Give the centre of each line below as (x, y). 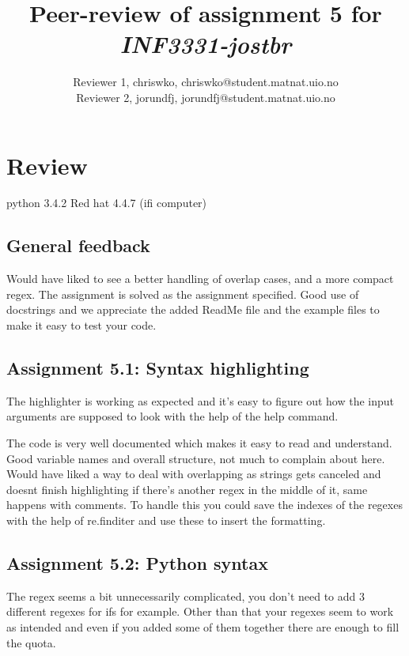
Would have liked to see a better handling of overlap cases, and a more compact (200, 279)
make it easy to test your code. (81, 325)
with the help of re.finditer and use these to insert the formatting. (166, 520)
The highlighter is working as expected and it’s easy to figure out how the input (201, 400)
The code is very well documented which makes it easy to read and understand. (199, 443)
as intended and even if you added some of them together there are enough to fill (203, 626)
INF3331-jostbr (206, 44)
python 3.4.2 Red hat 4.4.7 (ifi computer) (107, 203)
